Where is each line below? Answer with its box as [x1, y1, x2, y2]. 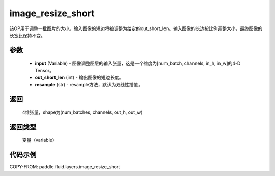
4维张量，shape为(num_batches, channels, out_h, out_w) [22, 109, 143, 115]
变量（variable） [22, 137, 57, 143]
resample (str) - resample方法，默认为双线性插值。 [35, 81, 143, 87]
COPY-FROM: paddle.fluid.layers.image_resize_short [9, 164, 120, 170]
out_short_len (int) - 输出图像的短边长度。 [35, 74, 124, 81]
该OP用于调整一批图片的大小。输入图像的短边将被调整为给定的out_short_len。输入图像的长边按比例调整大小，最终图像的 [9, 25, 263, 32]
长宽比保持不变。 [9, 32, 45, 38]
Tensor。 [35, 67, 54, 73]
